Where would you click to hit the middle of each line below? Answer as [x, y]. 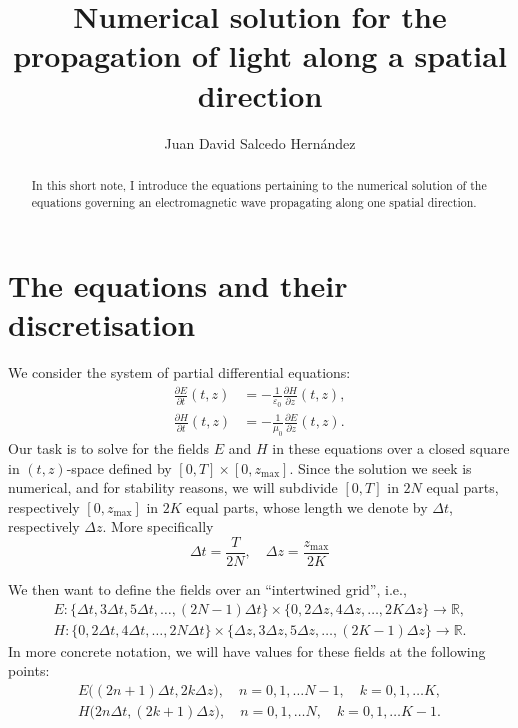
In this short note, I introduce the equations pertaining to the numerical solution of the [259, 184]
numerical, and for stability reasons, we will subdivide [173, 487]
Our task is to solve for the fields [109, 448]
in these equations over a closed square [391, 448]
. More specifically [158, 526]
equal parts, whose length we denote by [307, 506]
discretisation [102, 324]
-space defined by [119, 467]
